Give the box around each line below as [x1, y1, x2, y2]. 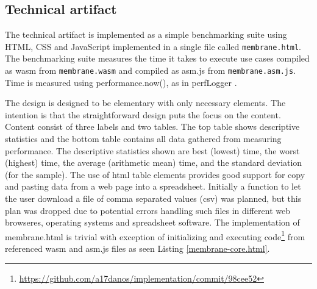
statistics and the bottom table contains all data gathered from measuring [5, 132, 282, 145]
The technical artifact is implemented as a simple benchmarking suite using [5, 28, 287, 41]
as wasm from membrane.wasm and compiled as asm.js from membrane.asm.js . [5, 64, 296, 77]
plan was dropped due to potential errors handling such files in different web [5, 204, 290, 216]
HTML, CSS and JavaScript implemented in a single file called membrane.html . [5, 40, 301, 52]
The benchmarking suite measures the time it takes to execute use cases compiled [5, 52, 310, 65]
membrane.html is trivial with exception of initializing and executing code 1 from [5, 228, 305, 243]
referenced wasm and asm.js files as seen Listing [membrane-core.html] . [5, 242, 270, 255]
